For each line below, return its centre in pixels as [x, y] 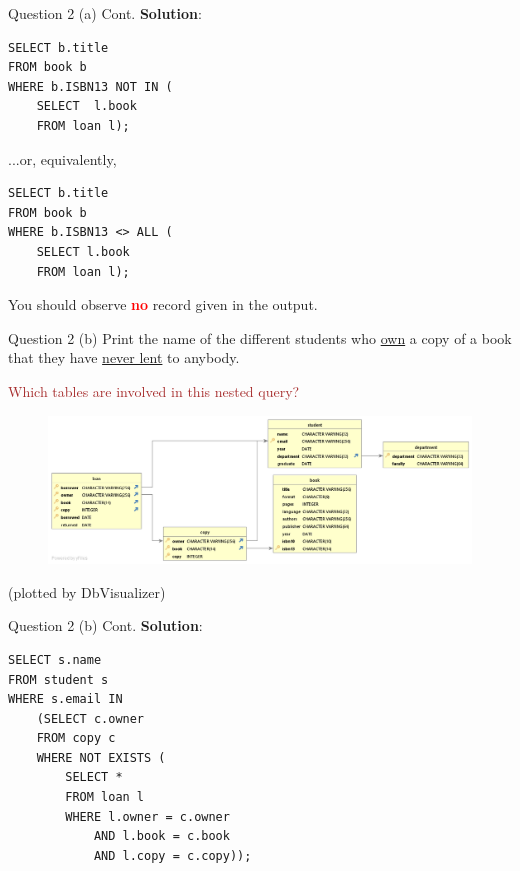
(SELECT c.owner [90, 718]
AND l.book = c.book [161, 836]
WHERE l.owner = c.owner [147, 816]
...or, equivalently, [62, 158]
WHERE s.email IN [65, 699]
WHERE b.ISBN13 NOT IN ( [90, 86]
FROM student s [58, 679]
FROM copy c [76, 738]
